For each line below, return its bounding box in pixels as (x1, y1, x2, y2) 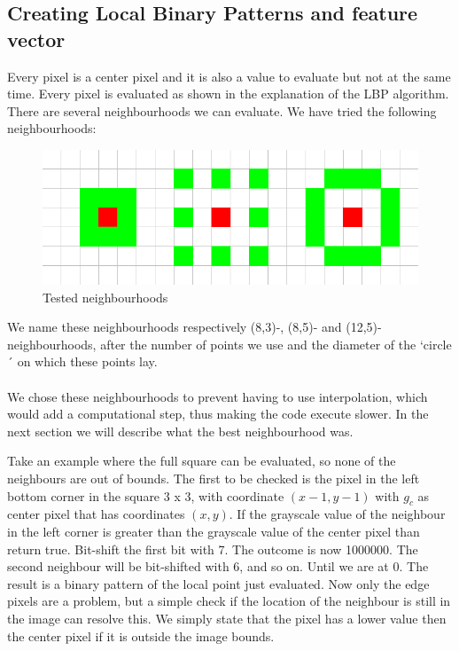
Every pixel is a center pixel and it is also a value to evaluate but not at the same (7, 67, 451, 85)
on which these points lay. (17, 352, 158, 371)
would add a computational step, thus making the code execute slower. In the (7, 404, 429, 423)
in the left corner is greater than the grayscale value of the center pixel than (7, 522, 420, 541)
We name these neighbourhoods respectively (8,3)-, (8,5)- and (7, 318, 342, 336)
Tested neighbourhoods (43, 287, 168, 306)
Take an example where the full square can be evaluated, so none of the (7, 451, 396, 470)
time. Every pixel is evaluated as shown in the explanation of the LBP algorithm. (7, 84, 449, 103)
